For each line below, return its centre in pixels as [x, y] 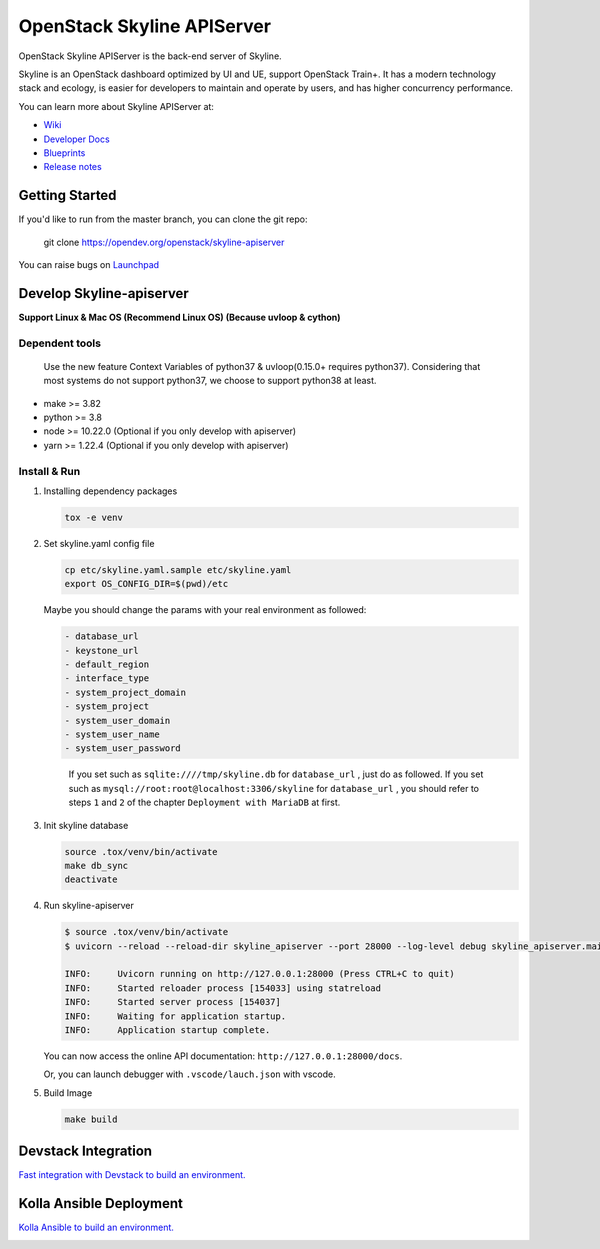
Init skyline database [86, 825]
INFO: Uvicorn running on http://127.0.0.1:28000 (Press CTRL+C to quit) [259, 974]
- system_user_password [123, 748]
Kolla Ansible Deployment [101, 1203]
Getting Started [67, 195]
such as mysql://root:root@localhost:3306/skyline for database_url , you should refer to [274, 788]
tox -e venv [94, 517]
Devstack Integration [85, 1151]
